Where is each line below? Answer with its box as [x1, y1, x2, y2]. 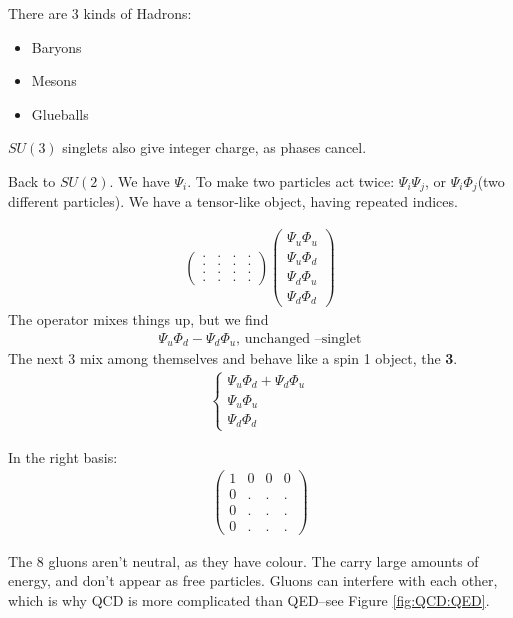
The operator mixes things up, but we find [8, 309, 269, 330]
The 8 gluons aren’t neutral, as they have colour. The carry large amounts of [8, 550, 479, 571]
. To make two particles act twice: [187, 170, 395, 191]
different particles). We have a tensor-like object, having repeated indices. [8, 191, 458, 212]
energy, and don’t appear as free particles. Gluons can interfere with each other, [8, 570, 498, 591]
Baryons [31, 36, 82, 57]
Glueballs [31, 103, 89, 124]
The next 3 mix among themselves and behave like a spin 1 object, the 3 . [8, 348, 458, 369]
